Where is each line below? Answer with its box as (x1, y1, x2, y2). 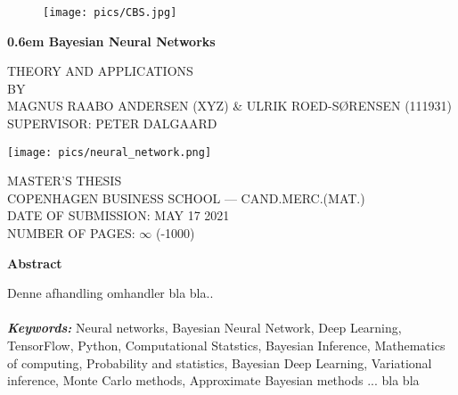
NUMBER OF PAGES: (7, 224, 135, 243)
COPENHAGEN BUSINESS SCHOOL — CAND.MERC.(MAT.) (7, 188, 365, 207)
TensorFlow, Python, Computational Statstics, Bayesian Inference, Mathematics (7, 336, 446, 355)
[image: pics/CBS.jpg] (43, 6, 177, 19)
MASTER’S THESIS (7, 171, 122, 190)
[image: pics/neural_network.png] (7, 145, 212, 159)
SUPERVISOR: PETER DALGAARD (7, 114, 217, 133)
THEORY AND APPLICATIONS (7, 62, 193, 80)
